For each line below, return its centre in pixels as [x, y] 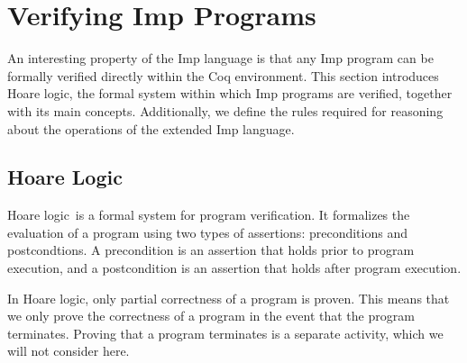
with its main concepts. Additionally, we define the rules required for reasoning [225, 110]
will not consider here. [69, 351]
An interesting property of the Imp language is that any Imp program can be [220, 58]
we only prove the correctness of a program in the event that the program [211, 316]
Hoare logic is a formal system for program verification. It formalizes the [209, 215]
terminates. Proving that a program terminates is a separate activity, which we [225, 333]
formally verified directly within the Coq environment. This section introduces [223, 75]
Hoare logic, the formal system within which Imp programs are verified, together [230, 93]
